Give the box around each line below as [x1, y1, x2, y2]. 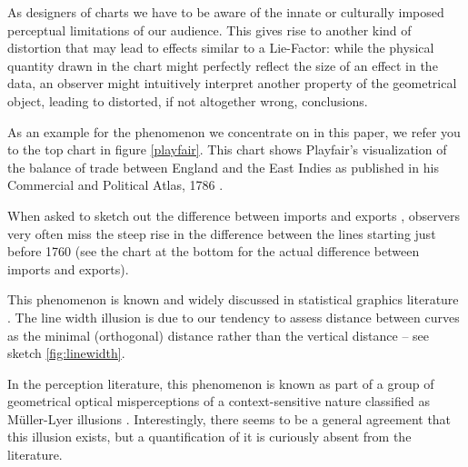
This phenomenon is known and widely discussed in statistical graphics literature [7, 290, 459, 309]
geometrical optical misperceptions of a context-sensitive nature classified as [7, 392, 430, 411]
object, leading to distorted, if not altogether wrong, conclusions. [7, 91, 368, 110]
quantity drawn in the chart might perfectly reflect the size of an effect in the [7, 55, 438, 75]
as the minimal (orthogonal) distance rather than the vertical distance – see [7, 325, 430, 344]
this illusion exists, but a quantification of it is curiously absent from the [7, 427, 412, 446]
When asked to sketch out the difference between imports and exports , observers [7, 205, 460, 224]
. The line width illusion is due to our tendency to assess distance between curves [7, 307, 460, 326]
